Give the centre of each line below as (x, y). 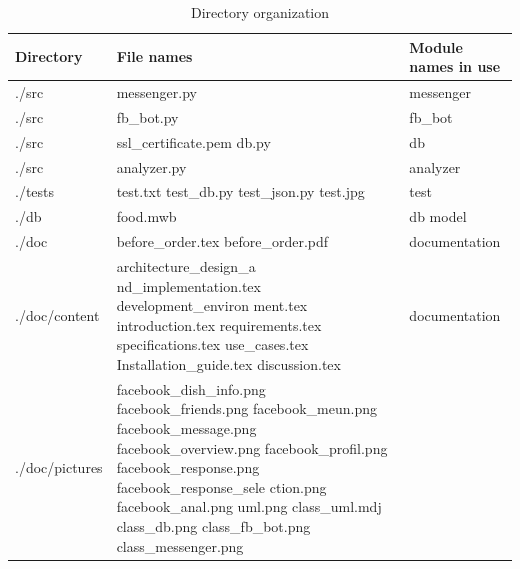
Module (436, 46)
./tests (35, 191)
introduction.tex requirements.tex (219, 324)
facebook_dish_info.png (191, 388)
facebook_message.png (186, 427)
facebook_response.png (188, 467)
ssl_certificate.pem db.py (193, 141)
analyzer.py (151, 166)
